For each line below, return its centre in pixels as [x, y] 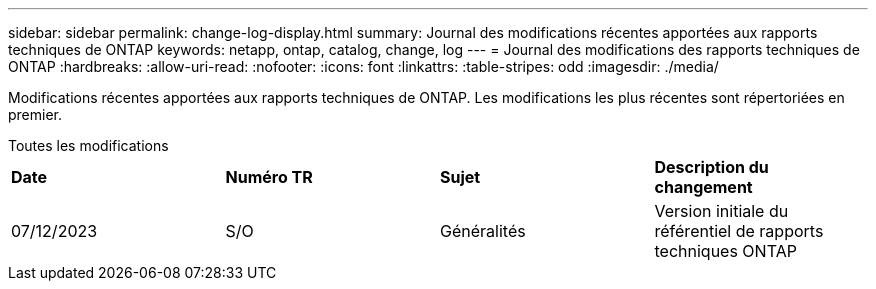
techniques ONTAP [725, 251]
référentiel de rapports [739, 231]
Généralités [483, 231]
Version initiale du [721, 211]
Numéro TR [269, 177]
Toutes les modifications [88, 145]
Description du [711, 167]
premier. [35, 114]
